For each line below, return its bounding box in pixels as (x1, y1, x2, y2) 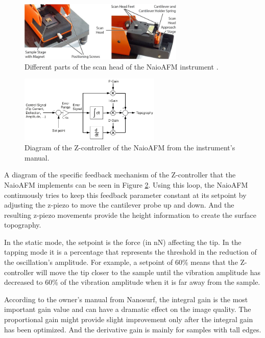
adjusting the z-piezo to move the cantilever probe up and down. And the (4, 199, 234, 210)
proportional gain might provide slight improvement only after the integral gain (4, 314, 253, 325)
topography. (4, 219, 41, 230)
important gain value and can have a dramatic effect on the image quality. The (4, 304, 251, 314)
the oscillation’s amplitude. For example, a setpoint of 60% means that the (4, 257, 238, 267)
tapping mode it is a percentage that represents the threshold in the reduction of (4, 246, 257, 257)
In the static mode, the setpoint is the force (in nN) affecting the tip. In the (4, 236, 242, 247)
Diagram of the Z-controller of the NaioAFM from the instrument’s (25, 142, 235, 153)
